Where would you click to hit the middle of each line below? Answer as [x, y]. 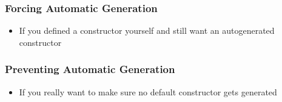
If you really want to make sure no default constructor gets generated [148, 91]
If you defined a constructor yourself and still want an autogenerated [147, 30]
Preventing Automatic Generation [90, 69]
